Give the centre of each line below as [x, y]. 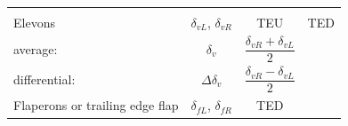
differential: [45, 79]
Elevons [34, 22]
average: [36, 48]
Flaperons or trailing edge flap [96, 105]
